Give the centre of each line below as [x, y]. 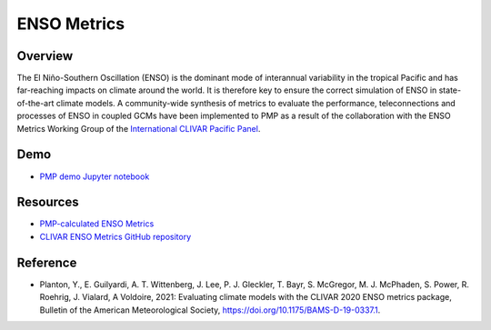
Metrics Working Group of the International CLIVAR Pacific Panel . [139, 128]
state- [450, 90]
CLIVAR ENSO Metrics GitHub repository [115, 236]
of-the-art [35, 103]
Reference [47, 262]
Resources [48, 202]
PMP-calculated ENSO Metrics [97, 224]
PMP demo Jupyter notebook [95, 176]
